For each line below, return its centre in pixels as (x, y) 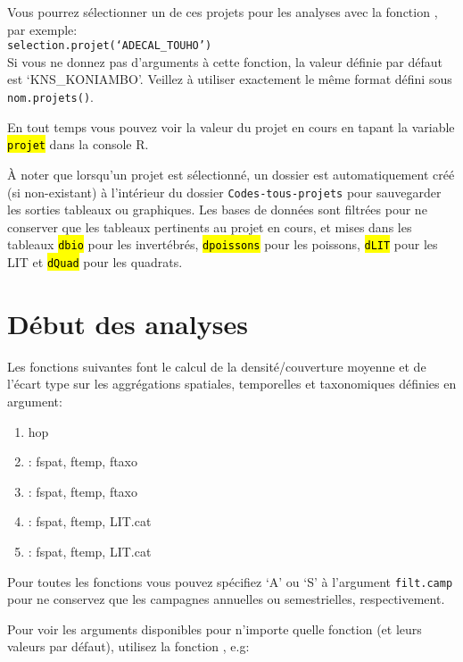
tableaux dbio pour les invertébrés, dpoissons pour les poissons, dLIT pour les (223, 244)
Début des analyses (128, 323)
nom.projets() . (50, 97)
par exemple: (42, 29)
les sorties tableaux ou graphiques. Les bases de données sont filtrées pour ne (217, 209)
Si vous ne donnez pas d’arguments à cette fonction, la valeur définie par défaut (225, 61)
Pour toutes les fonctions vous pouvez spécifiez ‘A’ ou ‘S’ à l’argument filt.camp (230, 581)
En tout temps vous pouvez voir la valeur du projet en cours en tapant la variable (231, 126)
